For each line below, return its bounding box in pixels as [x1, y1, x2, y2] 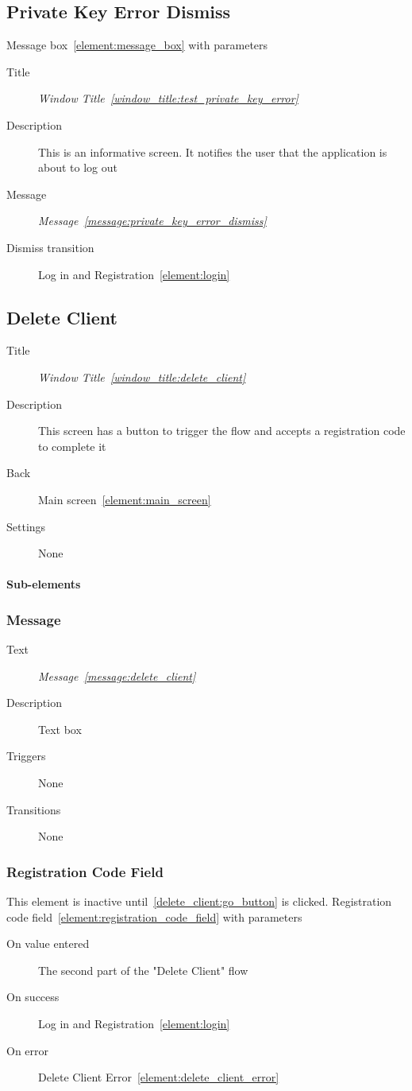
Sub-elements [6, 576, 81, 592]
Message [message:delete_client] [38, 667, 196, 684]
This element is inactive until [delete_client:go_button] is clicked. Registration [6, 893, 392, 910]
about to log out [38, 159, 117, 176]
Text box [38, 720, 82, 737]
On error [6, 1042, 49, 1058]
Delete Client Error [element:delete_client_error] [38, 1069, 279, 1085]
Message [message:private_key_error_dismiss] [38, 212, 267, 229]
